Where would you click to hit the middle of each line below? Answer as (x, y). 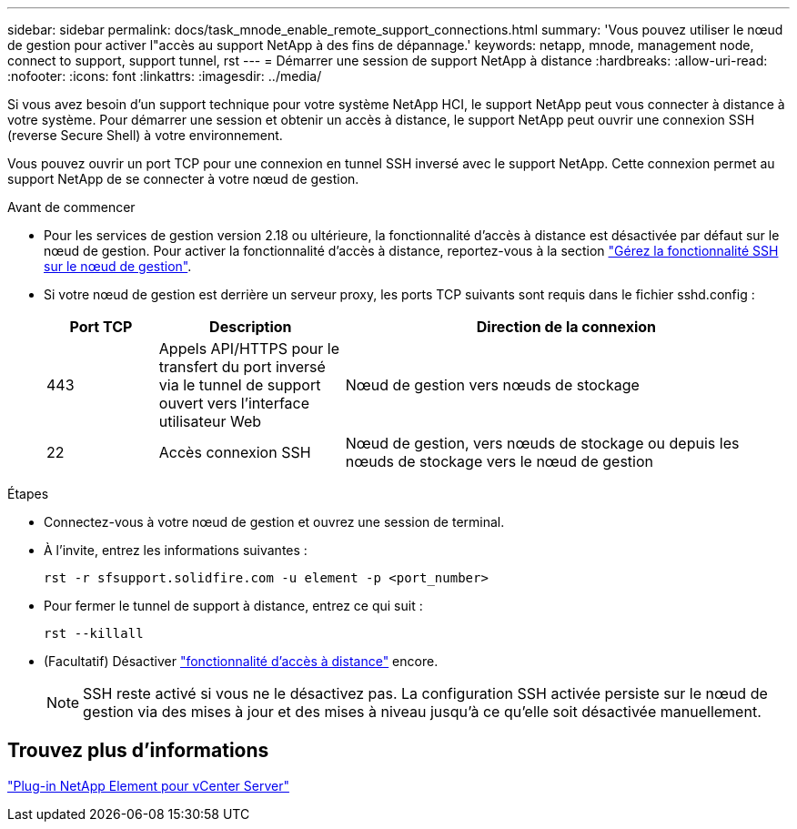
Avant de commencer (71, 207)
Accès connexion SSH (235, 452)
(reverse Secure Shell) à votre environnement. (145, 135)
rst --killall (94, 633)
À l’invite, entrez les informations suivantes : (176, 550)
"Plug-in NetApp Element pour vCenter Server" (148, 785)
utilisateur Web (210, 421)
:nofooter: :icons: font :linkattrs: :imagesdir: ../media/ (165, 76)
